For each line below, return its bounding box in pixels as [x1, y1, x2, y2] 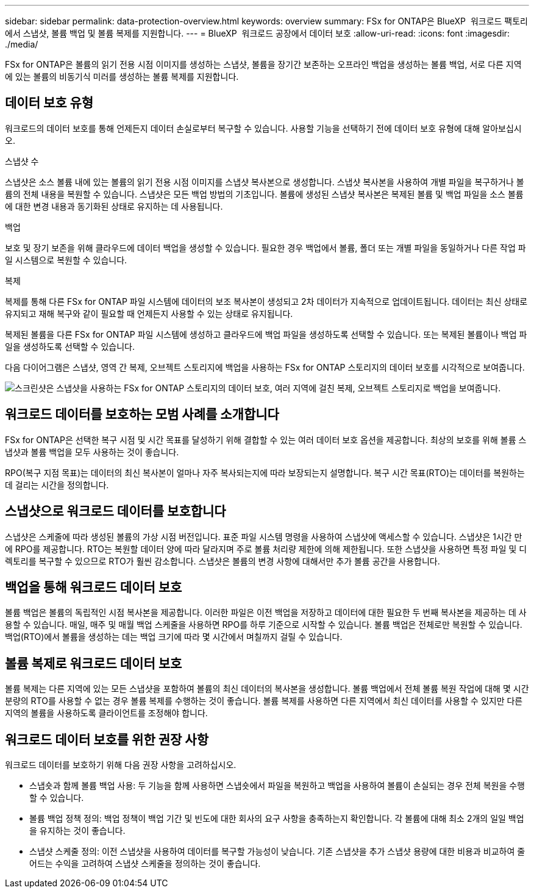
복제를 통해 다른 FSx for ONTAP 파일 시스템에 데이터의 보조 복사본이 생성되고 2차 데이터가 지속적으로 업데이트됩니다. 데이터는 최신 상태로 [5, 296, 528, 307]
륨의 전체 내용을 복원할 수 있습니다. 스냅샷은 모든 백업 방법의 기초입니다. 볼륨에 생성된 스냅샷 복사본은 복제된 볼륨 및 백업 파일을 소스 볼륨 [5, 188, 524, 199]
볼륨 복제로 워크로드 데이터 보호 [5, 655, 182, 671]
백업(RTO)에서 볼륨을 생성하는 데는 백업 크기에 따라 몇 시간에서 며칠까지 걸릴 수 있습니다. [5, 632, 343, 642]
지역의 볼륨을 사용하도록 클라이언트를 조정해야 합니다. [5, 708, 208, 719]
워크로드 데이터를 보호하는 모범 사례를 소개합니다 [5, 407, 279, 422]
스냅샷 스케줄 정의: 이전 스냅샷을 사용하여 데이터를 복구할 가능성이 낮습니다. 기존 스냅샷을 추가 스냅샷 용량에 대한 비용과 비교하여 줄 [29, 846, 525, 857]
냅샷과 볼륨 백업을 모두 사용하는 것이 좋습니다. [5, 446, 179, 457]
